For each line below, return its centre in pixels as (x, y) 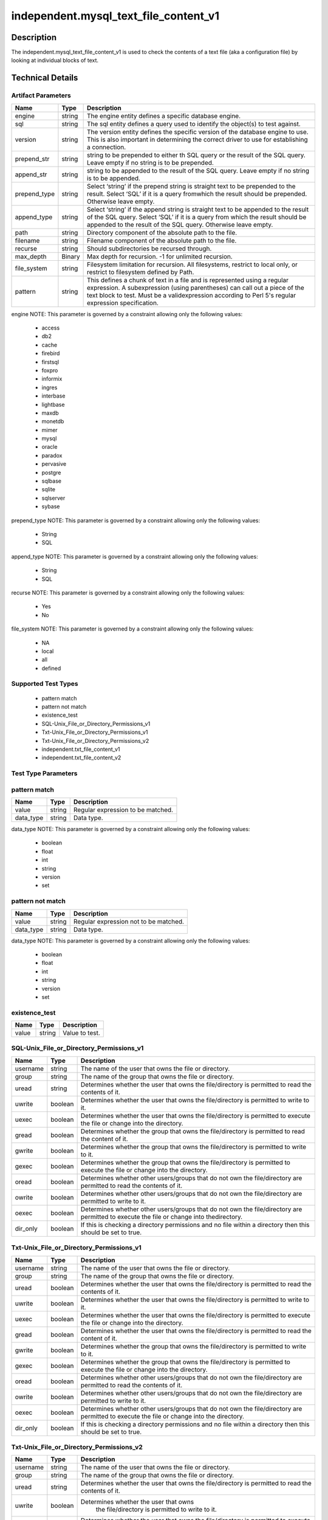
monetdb (53, 421)
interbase (53, 396)
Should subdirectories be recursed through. (149, 248)
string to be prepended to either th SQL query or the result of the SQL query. (196, 155)
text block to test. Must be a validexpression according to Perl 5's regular (191, 295)
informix (52, 379)
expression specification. (123, 303)
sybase (51, 506)
